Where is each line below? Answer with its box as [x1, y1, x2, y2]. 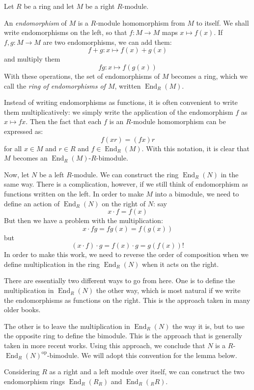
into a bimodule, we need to [155, 188, 239, 198]
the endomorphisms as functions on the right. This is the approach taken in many [4, 294, 251, 305]
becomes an [13, 153, 48, 163]
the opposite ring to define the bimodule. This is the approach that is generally [4, 330, 243, 341]
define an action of [4, 198, 60, 208]
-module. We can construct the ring [71, 169, 179, 179]
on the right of [102, 198, 146, 208]
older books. [4, 304, 41, 315]
